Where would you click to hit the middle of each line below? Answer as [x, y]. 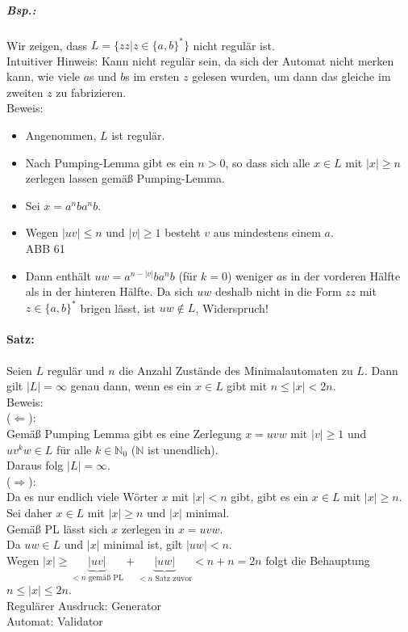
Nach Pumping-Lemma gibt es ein [110, 162]
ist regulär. [138, 135]
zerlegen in [148, 528]
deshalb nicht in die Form [278, 291]
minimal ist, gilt [143, 544]
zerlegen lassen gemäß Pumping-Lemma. [125, 178]
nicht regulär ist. [234, 45]
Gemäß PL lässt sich [57, 528]
